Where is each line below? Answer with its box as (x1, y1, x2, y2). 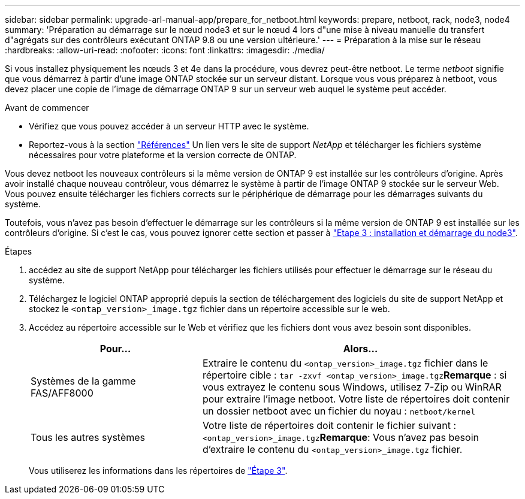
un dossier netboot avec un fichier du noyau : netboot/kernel (202, 405, 476, 417)
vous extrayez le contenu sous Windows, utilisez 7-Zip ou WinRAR (202, 381, 502, 393)
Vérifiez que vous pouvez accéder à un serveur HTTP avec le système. (29, 121, 309, 131)
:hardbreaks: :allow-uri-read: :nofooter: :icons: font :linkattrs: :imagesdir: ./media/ (5, 45, 325, 55)
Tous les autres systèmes (31, 431, 146, 443)
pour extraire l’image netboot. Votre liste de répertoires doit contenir (202, 393, 510, 405)
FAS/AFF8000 (31, 387, 93, 399)
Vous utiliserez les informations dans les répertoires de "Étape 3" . (29, 465, 288, 476)
